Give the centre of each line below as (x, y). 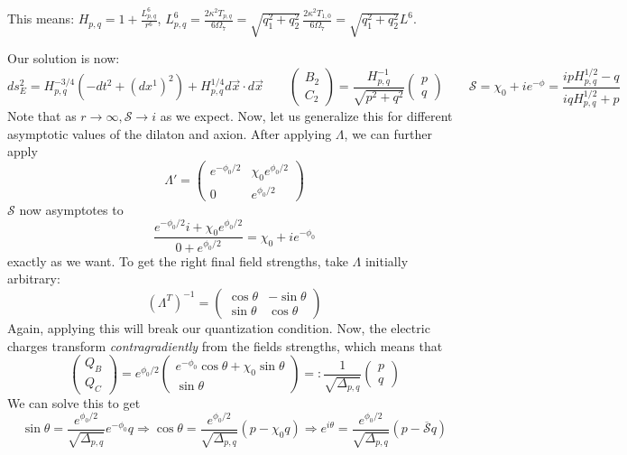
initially (387, 260)
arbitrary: (34, 279)
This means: (41, 19)
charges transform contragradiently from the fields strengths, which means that (225, 345)
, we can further (388, 133)
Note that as (42, 115)
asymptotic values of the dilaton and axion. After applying (170, 133)
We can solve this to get (74, 402)
